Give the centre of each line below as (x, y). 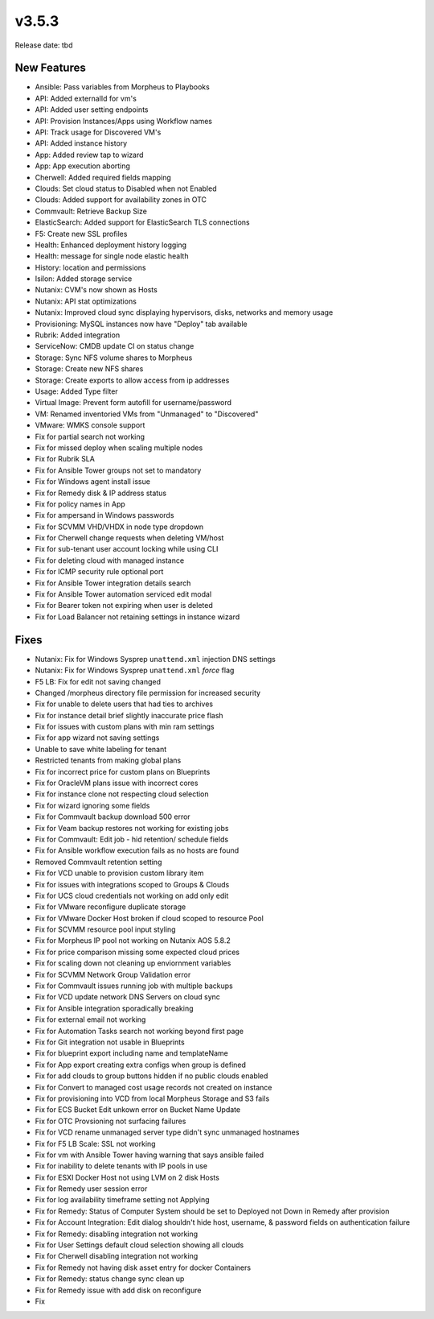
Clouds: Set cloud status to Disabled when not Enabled (126, 188)
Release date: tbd (44, 45)
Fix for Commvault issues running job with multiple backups (134, 986)
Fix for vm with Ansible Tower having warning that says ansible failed (149, 1155)
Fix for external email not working (90, 1019)
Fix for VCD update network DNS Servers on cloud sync (128, 997)
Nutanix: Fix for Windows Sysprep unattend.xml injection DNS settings (156, 659)
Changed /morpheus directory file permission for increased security (148, 693)
